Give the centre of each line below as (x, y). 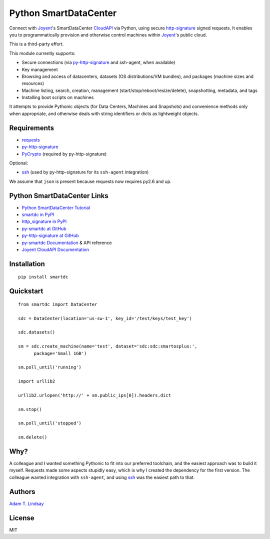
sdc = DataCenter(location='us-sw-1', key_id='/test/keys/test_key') (105, 318)
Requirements (32, 128)
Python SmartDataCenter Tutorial (56, 207)
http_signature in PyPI (44, 221)
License (22, 518)
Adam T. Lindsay (26, 503)
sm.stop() (30, 409)
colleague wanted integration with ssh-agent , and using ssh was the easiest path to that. (102, 477)
